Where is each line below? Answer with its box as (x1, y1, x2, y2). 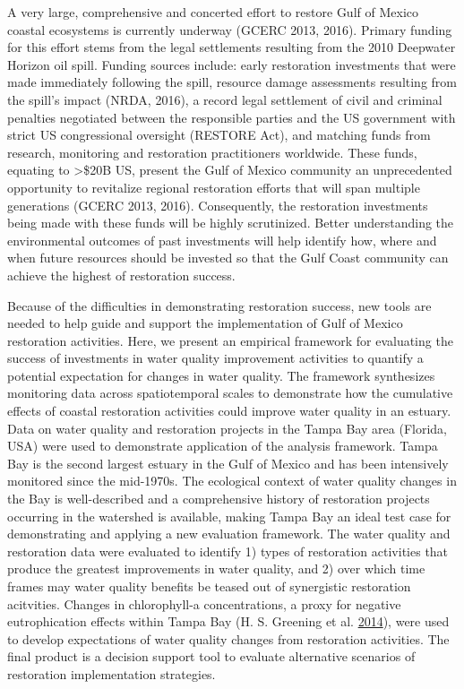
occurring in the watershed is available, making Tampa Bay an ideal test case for (7, 506, 451, 525)
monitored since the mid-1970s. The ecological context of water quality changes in (7, 471, 457, 490)
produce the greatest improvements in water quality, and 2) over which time (7, 559, 425, 578)
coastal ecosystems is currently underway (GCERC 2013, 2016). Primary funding (7, 20, 452, 39)
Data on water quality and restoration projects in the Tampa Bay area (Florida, (7, 418, 447, 437)
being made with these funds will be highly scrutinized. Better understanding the (7, 213, 454, 232)
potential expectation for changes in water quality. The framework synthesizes (7, 366, 435, 384)
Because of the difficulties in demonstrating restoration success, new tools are (7, 296, 432, 314)
